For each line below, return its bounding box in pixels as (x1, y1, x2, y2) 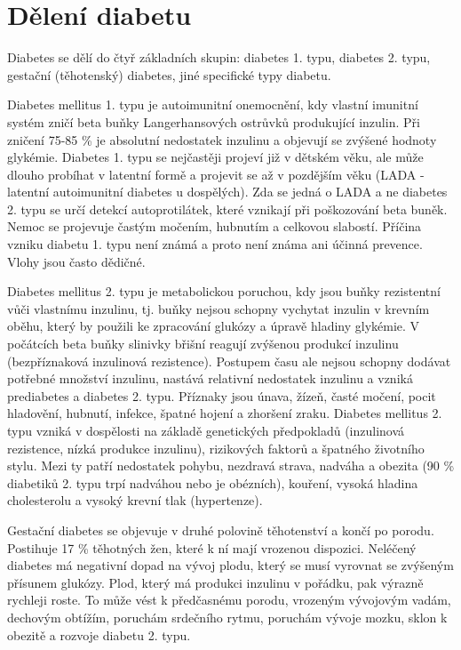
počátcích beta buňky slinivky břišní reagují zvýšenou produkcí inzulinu (7, 334, 399, 353)
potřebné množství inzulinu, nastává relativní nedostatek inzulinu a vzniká (7, 369, 413, 388)
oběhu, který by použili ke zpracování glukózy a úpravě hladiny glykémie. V (7, 317, 420, 335)
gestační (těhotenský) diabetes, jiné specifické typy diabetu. (7, 65, 331, 84)
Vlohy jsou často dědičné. (7, 252, 146, 270)
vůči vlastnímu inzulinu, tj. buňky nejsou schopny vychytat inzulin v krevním (7, 299, 430, 317)
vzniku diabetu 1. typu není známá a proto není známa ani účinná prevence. (7, 235, 423, 253)
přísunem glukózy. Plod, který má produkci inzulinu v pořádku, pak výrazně (7, 573, 424, 591)
